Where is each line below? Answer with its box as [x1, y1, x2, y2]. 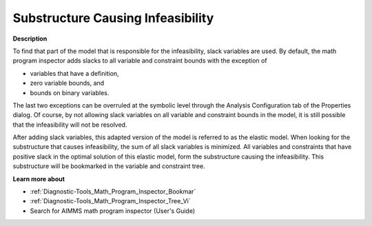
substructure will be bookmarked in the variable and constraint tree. [12, 162, 206, 170]
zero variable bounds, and [30, 79, 105, 88]
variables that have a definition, [30, 69, 120, 77]
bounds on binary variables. [30, 88, 110, 96]
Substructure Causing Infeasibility [12, 10, 214, 25]
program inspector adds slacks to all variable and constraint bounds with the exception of [12, 56, 268, 65]
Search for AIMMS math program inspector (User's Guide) [30, 207, 196, 215]
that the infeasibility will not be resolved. [12, 121, 127, 129]
